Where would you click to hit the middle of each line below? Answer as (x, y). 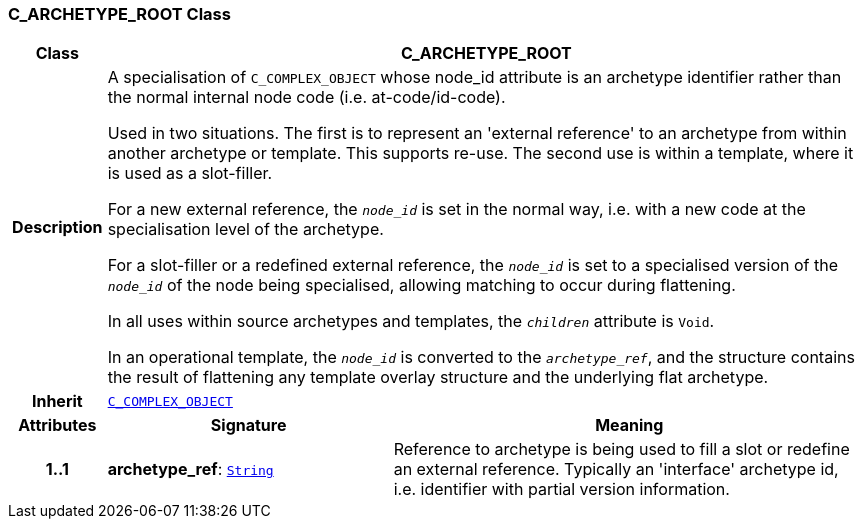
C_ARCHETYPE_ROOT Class (119, 14)
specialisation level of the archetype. (245, 229)
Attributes (57, 425)
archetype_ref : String (190, 469)
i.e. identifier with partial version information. (561, 489)
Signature (248, 425)
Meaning (629, 425)
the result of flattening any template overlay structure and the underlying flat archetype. (438, 377)
